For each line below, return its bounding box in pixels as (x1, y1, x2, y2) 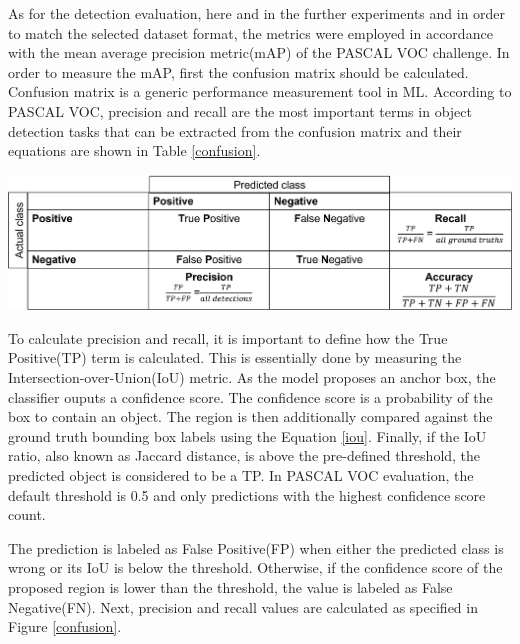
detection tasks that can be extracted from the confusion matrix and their (8, 120, 462, 141)
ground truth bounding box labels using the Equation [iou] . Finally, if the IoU (8, 425, 487, 446)
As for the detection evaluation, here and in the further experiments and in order (8, 3, 506, 23)
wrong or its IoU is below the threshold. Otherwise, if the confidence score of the (8, 557, 503, 578)
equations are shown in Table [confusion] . (8, 140, 261, 161)
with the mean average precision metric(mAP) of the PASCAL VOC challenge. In (8, 42, 510, 63)
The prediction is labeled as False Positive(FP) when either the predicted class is (8, 537, 504, 558)
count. (8, 504, 46, 525)
